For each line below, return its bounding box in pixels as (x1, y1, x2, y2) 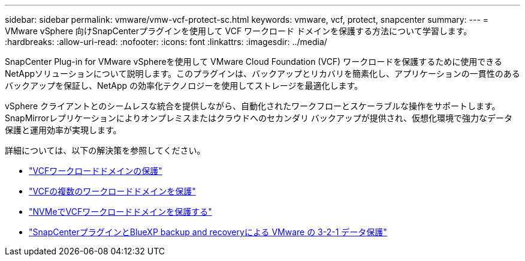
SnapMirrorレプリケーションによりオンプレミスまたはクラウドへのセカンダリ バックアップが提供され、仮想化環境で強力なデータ (5, 113, 513, 123)
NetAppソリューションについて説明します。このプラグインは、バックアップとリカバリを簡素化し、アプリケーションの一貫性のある (5, 68, 520, 79)
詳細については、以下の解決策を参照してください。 (5, 145, 206, 155)
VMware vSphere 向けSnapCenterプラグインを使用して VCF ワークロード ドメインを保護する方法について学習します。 (5, 26, 472, 36)
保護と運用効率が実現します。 (5, 125, 122, 135)
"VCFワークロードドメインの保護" (29, 166, 162, 176)
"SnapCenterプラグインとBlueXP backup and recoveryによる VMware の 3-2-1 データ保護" (29, 227, 387, 237)
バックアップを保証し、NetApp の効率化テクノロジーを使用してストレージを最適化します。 (5, 80, 363, 91)
